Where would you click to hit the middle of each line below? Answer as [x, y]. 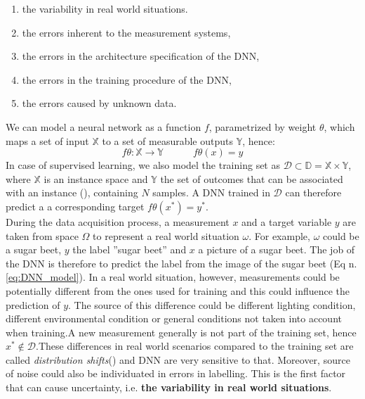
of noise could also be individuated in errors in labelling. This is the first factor [176, 373]
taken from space [42, 235]
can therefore [313, 192]
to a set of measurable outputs [167, 140]
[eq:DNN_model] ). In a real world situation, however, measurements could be [173, 277]
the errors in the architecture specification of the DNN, [141, 56]
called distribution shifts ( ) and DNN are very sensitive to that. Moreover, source [178, 359]
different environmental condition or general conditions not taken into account [174, 318]
